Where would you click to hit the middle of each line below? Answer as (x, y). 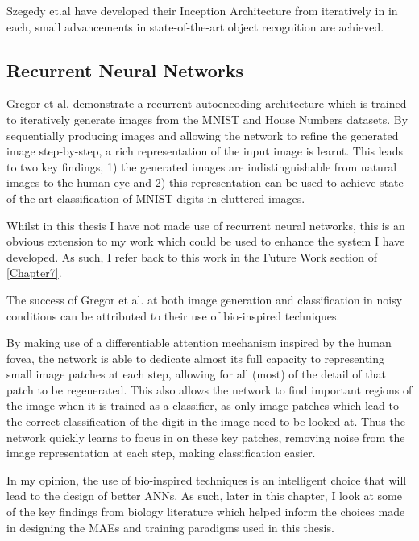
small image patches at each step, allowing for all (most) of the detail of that (196, 374)
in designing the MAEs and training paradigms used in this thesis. (170, 527)
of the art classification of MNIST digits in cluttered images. (156, 198)
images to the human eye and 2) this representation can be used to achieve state (205, 182)
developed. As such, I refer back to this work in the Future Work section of (192, 256)
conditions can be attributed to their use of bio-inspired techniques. (173, 315)
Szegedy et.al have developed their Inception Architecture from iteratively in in (202, 10)
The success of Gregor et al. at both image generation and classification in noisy (205, 299)
